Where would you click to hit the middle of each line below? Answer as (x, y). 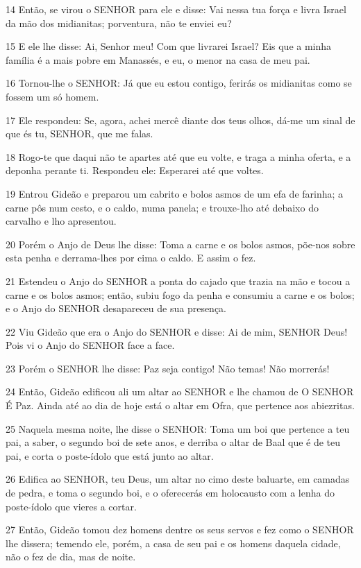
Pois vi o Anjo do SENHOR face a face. (90, 345)
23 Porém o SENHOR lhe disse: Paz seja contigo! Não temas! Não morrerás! (168, 368)
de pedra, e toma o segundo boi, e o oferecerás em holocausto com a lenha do (170, 493)
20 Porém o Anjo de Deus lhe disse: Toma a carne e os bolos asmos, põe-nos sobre (180, 244)
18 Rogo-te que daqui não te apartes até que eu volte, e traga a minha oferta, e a (178, 156)
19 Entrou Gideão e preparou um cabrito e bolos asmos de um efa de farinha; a (175, 193)
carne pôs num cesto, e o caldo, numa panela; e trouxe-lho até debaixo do (162, 207)
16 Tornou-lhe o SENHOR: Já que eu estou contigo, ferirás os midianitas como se (179, 83)
